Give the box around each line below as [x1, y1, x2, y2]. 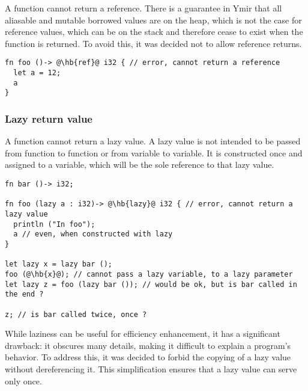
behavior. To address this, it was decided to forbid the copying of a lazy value [5, 351, 291, 363]
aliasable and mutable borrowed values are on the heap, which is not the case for [5, 13, 302, 26]
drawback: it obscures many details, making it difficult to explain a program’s [5, 339, 291, 351]
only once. [5, 374, 42, 387]
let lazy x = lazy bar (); [5, 260, 112, 269]
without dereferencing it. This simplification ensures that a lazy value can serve [5, 362, 297, 375]
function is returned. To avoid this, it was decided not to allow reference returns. [5, 37, 302, 49]
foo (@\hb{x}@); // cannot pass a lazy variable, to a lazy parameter [5, 269, 293, 279]
